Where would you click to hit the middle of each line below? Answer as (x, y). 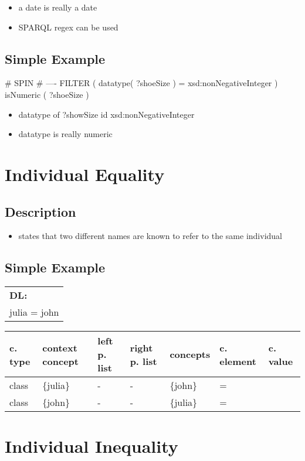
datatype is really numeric (65, 134)
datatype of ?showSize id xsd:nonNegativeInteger (106, 114)
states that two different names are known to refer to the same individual (150, 236)
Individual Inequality (91, 446)
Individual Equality (85, 174)
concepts (190, 354)
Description (40, 211)
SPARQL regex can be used (68, 27)
